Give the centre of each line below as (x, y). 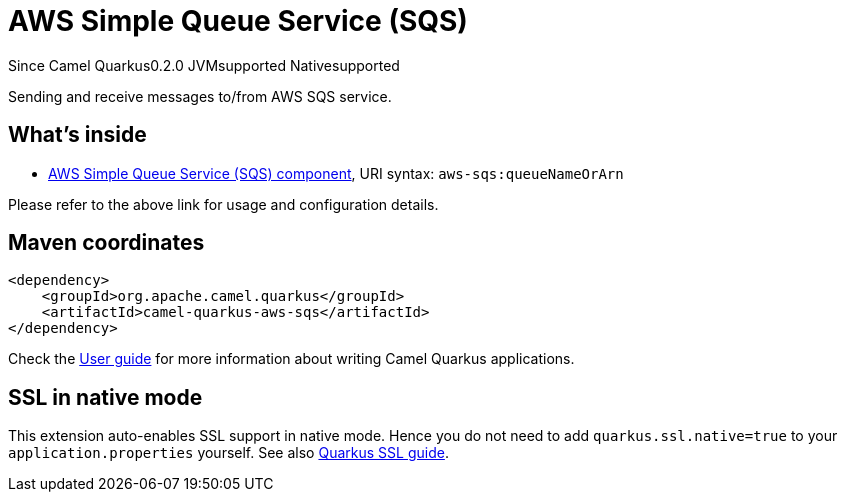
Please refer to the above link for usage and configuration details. (223, 204)
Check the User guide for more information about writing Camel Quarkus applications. (291, 359)
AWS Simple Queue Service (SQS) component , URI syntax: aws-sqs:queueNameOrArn (336, 173)
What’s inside (77, 135)
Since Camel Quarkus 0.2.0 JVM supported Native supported (204, 65)
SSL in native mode (105, 397)
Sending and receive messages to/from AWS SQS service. (200, 96)
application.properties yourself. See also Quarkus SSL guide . (228, 453)
